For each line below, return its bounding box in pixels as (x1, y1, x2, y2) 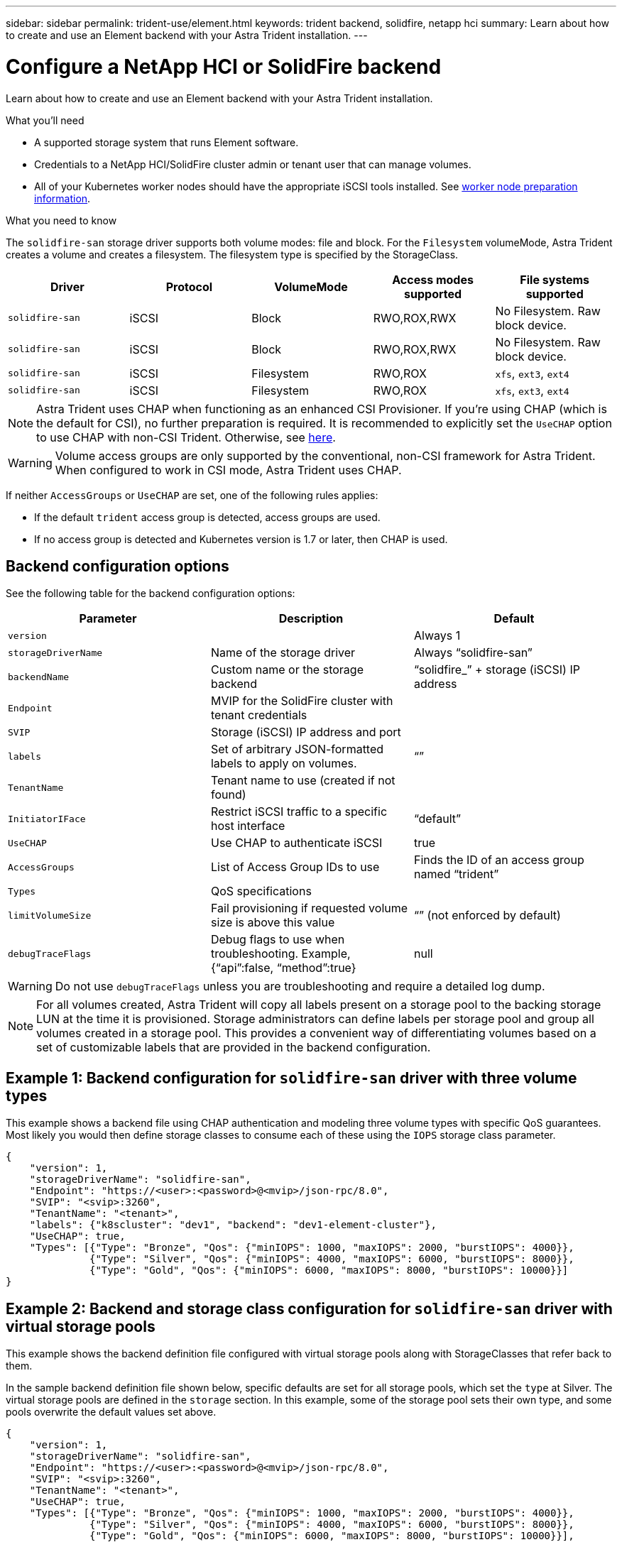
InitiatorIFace (8, 813, 86, 824)
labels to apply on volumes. (210, 756, 357, 771)
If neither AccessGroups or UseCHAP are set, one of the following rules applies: (6, 488, 378, 501)
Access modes (392, 272, 474, 287)
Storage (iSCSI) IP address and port (210, 725, 401, 740)
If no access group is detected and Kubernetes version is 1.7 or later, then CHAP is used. (34, 532, 448, 545)
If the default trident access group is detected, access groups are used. (34, 510, 381, 523)
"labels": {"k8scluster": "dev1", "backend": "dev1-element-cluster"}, (29, 1219, 437, 1231)
